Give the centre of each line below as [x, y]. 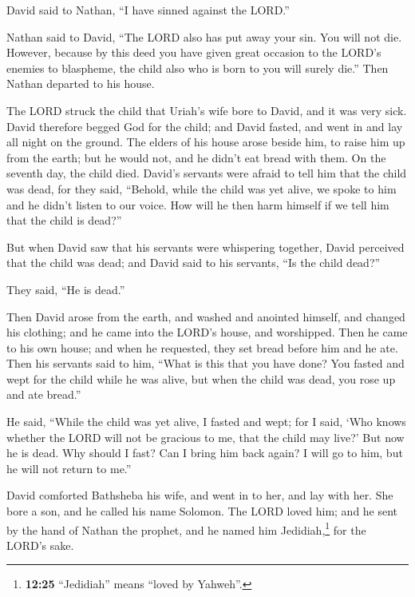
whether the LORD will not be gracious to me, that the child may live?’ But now [206, 437]
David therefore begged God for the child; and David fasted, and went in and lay [205, 126]
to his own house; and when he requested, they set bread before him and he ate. [202, 347]
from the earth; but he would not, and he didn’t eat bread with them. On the [196, 157]
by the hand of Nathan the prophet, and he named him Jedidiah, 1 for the [186, 528]
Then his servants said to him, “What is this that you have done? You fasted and [206, 363]
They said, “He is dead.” [66, 289]
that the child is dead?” [64, 220]
